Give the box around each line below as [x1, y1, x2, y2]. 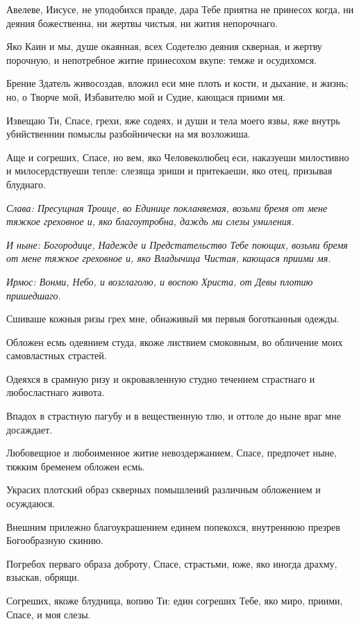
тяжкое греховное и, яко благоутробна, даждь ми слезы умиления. [6, 214, 294, 229]
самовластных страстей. [6, 348, 107, 363]
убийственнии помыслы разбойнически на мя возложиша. [6, 126, 251, 141]
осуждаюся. [6, 496, 56, 511]
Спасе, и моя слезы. [6, 607, 91, 621]
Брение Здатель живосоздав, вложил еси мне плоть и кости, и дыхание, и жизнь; [6, 76, 349, 90]
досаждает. [6, 422, 53, 436]
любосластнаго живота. [6, 385, 105, 400]
